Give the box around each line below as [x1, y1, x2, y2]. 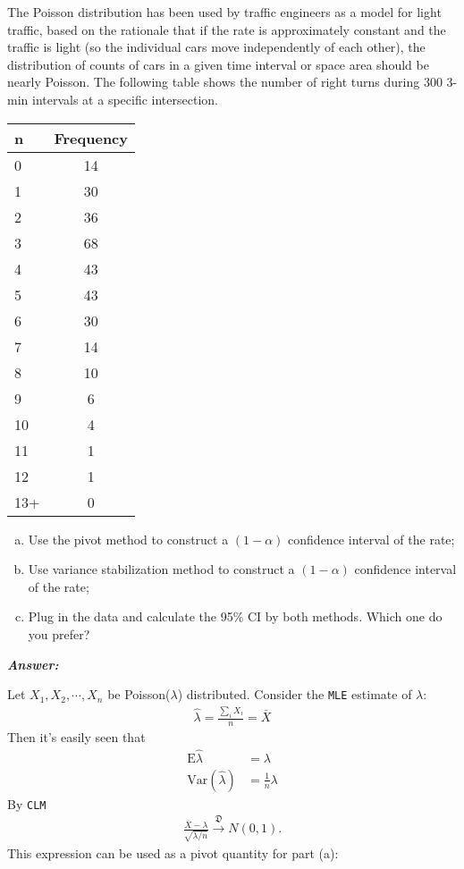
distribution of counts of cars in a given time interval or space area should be [7, 55, 429, 73]
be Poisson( [107, 685, 171, 704]
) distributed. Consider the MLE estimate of [177, 685, 412, 704]
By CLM [7, 794, 46, 813]
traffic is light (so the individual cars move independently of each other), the [7, 38, 426, 56]
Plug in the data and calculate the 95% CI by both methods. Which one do [28, 607, 443, 626]
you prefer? [28, 624, 90, 643]
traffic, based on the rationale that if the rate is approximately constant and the [7, 20, 446, 38]
